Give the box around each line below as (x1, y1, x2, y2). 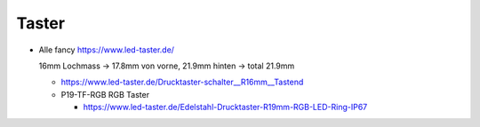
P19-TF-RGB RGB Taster (60, 89, 150, 99)
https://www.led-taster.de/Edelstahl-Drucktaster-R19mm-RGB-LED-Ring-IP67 (83, 102, 368, 113)
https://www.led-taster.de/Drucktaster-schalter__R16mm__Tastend (60, 76, 304, 88)
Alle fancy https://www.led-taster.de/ (38, 44, 175, 55)
